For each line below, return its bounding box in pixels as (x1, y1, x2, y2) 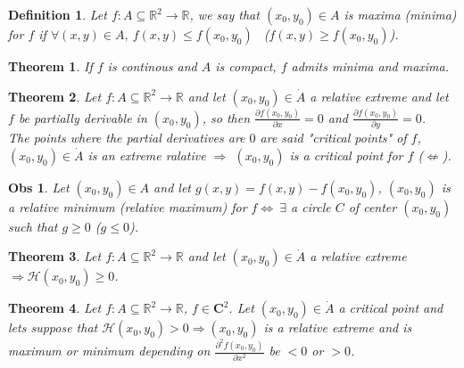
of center (348, 197, 397, 216)
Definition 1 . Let (8, 5, 107, 23)
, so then (202, 108, 251, 127)
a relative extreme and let (310, 86, 449, 105)
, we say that (189, 5, 260, 23)
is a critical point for (289, 145, 403, 164)
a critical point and (338, 298, 443, 317)
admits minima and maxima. (291, 57, 450, 75)
